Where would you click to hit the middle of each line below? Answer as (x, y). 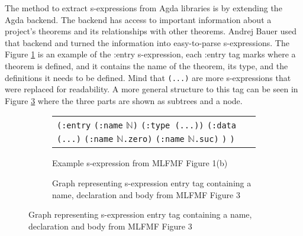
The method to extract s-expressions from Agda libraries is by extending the (144, 8)
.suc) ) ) (215, 139)
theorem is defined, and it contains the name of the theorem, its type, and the (146, 65)
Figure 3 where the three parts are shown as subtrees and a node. (124, 100)
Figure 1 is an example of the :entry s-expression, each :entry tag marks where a (150, 54)
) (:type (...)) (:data (184, 126)
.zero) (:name (154, 139)
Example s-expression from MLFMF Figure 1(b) (140, 163)
